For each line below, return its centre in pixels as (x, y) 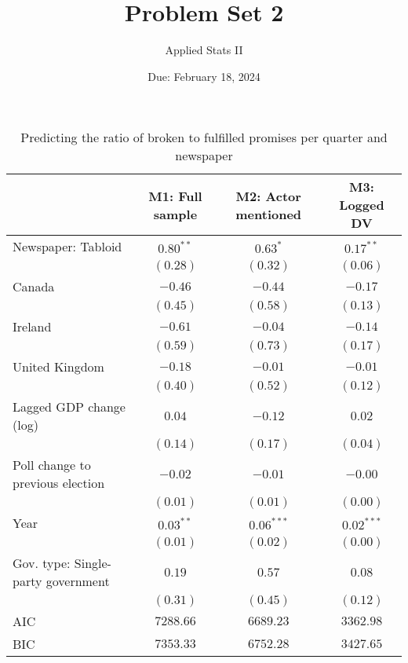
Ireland (32, 327)
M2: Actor (268, 196)
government (78, 581)
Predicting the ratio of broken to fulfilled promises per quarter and (204, 137)
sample (175, 214)
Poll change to (52, 465)
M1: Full (175, 196)
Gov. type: (42, 563)
